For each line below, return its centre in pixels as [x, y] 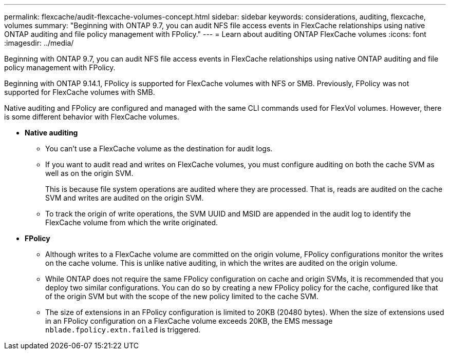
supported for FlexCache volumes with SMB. [80, 92]
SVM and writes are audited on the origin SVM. [125, 198]
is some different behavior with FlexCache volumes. [92, 117]
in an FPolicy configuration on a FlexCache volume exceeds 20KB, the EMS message [189, 321]
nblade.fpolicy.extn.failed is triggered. [123, 330]
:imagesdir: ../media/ [39, 43]
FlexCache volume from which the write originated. [132, 222]
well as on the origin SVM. [89, 173]
